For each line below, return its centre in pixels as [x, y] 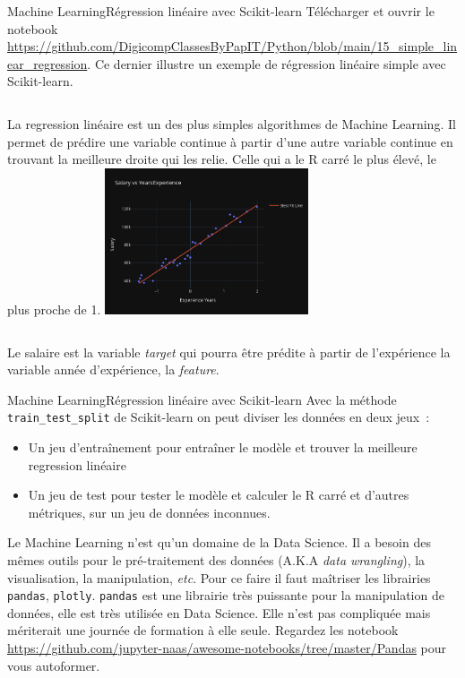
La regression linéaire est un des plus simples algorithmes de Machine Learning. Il [232, 123]
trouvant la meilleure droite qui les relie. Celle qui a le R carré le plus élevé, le [222, 159]
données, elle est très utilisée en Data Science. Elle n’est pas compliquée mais [219, 612]
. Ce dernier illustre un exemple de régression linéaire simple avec [267, 63]
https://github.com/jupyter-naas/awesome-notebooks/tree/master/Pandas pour [227, 648]
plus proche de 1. [54, 309]
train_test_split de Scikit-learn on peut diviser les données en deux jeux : [219, 417]
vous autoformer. [54, 665]
